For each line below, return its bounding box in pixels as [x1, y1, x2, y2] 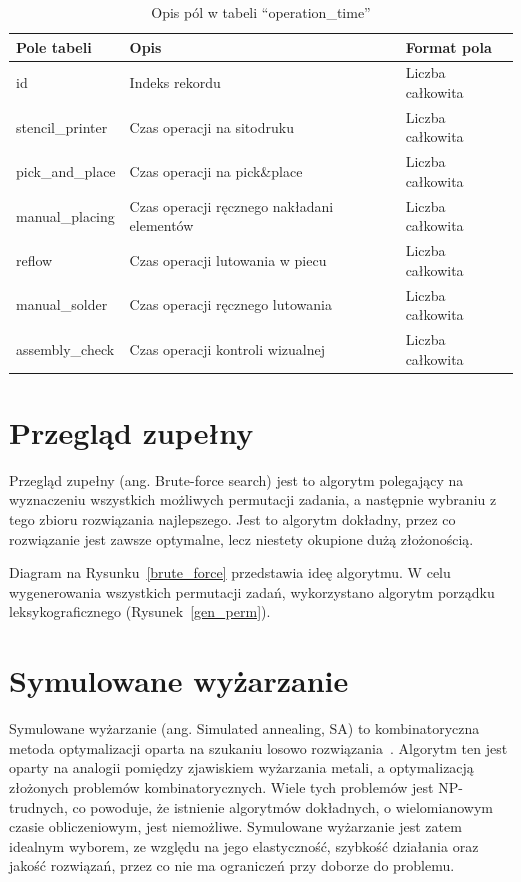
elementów [129, 215, 194, 236]
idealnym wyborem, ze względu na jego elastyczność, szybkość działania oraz [9, 835, 479, 856]
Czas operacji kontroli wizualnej [129, 338, 325, 359]
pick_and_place [16, 161, 116, 182]
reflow [16, 249, 53, 270]
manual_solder [16, 294, 108, 315]
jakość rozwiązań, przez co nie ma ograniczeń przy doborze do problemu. [9, 855, 455, 876]
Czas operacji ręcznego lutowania [129, 294, 332, 315]
